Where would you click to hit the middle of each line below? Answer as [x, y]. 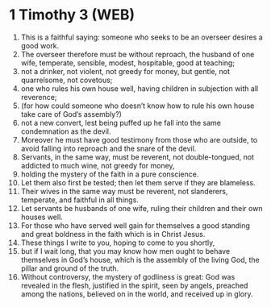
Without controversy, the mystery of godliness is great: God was [128, 276]
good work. [40, 45]
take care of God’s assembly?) [71, 114]
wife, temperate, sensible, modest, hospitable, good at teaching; [128, 63]
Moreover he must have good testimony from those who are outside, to [139, 139]
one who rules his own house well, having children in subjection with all [140, 88]
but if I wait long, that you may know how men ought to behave [125, 251]
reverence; [39, 97]
